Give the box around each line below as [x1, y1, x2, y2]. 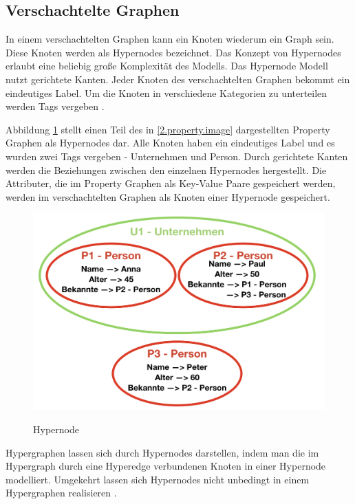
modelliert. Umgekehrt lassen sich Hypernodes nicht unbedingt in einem [6, 472, 310, 486]
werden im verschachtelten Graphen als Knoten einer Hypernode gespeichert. [6, 189, 330, 204]
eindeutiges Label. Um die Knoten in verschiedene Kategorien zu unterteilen [6, 85, 327, 100]
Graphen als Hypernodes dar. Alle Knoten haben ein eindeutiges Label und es [6, 135, 335, 150]
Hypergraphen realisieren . [6, 485, 117, 500]
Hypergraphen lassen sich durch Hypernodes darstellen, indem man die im [6, 445, 319, 459]
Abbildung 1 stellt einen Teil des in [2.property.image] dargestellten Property [6, 122, 330, 136]
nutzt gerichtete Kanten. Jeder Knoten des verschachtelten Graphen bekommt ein [6, 72, 350, 86]
